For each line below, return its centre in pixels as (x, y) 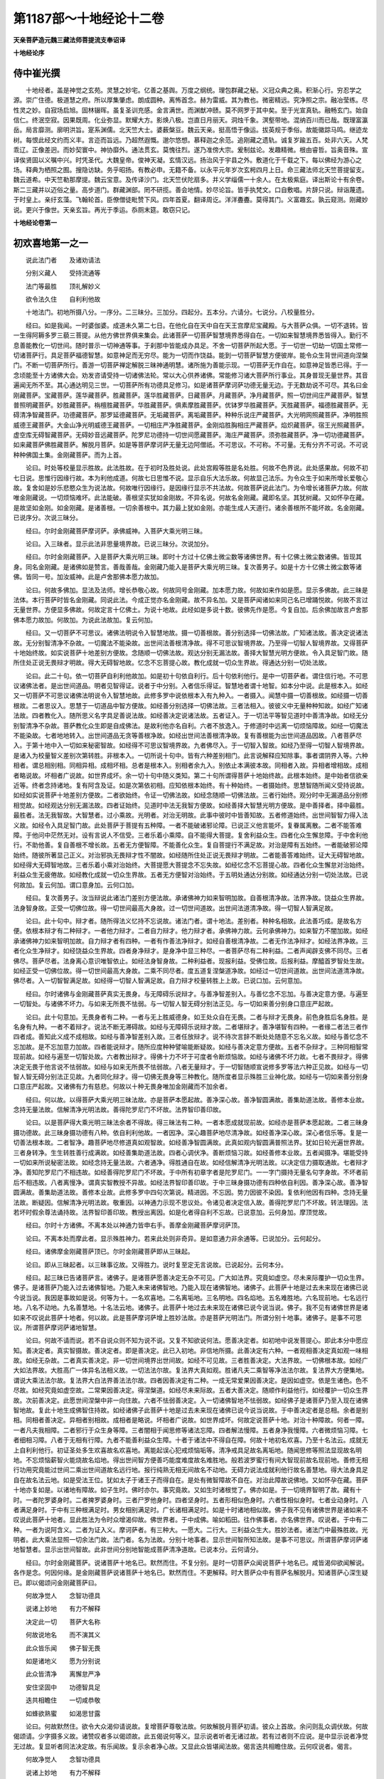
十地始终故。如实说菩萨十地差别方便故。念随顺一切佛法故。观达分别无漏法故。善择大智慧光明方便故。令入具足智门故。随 (191, 653)
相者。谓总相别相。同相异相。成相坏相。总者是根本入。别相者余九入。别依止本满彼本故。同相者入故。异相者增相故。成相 (191, 766)
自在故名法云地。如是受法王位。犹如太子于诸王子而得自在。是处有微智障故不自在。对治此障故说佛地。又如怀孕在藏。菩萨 (191, 1479)
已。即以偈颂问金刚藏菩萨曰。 (57, 1583)
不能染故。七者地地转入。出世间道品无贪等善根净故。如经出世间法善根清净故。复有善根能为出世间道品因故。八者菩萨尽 (187, 736)
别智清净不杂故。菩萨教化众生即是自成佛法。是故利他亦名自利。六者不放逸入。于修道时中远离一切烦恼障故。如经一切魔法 (191, 725)
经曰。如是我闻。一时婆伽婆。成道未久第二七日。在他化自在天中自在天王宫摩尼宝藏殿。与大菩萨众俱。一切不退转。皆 (197, 325)
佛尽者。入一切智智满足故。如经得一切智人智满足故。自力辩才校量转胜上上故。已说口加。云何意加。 (159, 981)
